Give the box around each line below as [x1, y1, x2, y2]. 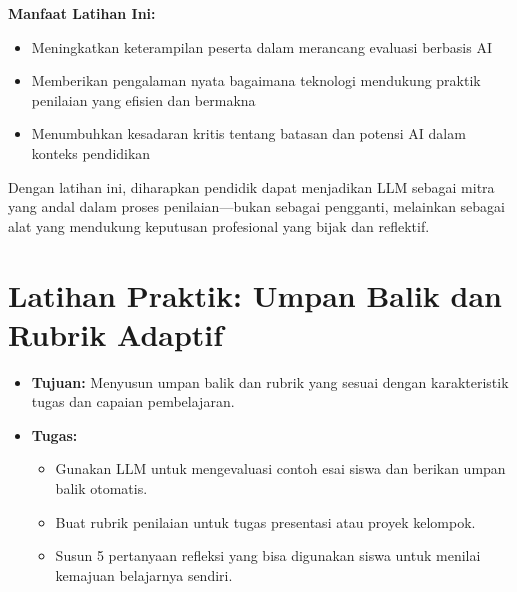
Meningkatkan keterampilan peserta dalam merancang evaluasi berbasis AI [31, 36, 492, 57]
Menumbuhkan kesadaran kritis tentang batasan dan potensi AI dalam [31, 123, 466, 144]
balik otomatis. [55, 478, 148, 499]
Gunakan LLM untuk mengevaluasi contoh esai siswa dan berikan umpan [55, 458, 506, 479]
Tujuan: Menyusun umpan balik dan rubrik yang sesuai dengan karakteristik [31, 371, 509, 392]
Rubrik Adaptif [8, 313, 224, 354]
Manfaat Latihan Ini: [8, 3, 156, 23]
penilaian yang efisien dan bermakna [31, 89, 256, 110]
